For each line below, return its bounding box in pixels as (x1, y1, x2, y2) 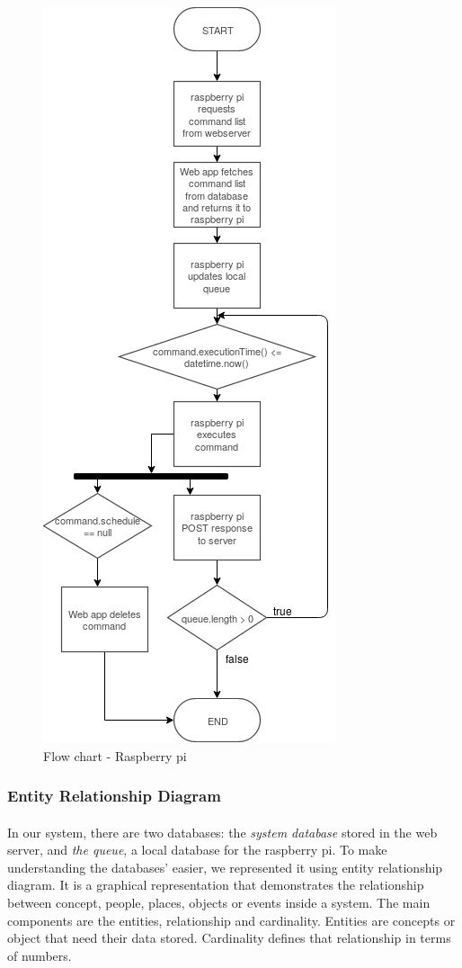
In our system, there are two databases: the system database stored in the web (7, 822, 438, 841)
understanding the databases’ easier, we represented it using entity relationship (7, 857, 443, 876)
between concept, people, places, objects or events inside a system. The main (7, 893, 431, 911)
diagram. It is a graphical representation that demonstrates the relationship (7, 875, 424, 894)
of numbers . (7, 946, 72, 964)
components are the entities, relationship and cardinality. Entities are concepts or (7, 910, 456, 929)
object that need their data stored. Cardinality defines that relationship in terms (7, 928, 451, 947)
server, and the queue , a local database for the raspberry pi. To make (7, 840, 387, 859)
